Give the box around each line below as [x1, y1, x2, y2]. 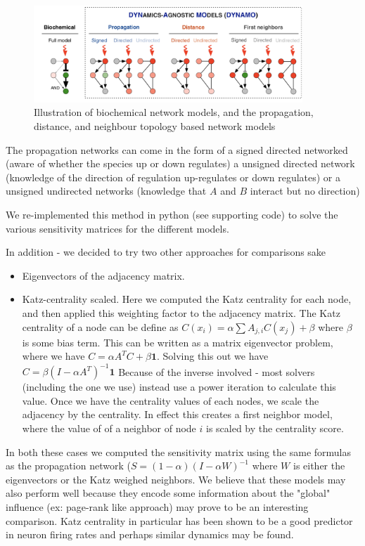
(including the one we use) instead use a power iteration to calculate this [22, 379, 336, 394]
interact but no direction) [250, 183, 360, 198]
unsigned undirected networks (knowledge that [6, 183, 207, 198]
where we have [22, 349, 85, 363]
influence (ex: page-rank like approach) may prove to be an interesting [6, 500, 309, 514]
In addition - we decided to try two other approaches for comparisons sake [6, 245, 326, 259]
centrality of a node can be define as [22, 319, 179, 334]
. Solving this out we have [156, 349, 269, 363]
